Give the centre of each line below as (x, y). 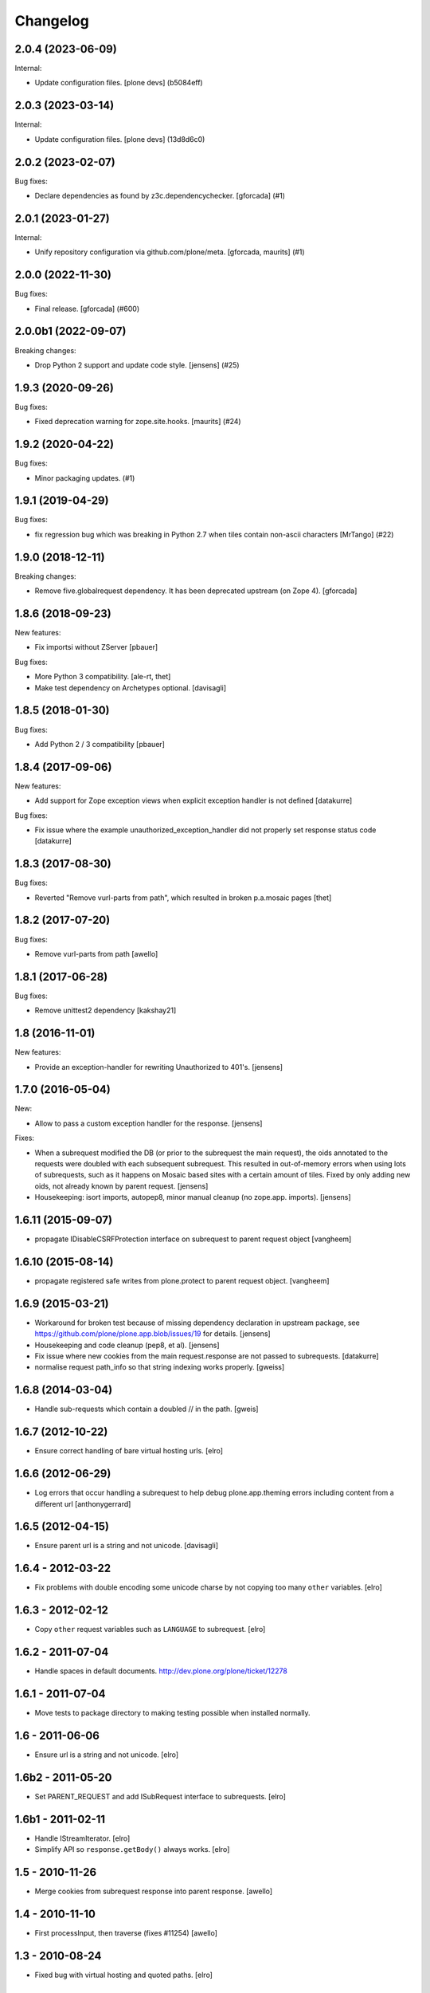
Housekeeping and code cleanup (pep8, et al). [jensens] (127, 1345)
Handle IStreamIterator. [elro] (82, 1838)
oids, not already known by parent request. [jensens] (121, 1186)
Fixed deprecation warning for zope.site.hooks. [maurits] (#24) (138, 422)
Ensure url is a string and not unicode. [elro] (107, 1755)
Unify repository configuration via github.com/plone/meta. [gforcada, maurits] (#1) (170, 252)
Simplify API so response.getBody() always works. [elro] (132, 1850)
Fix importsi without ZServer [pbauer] (96, 647)
